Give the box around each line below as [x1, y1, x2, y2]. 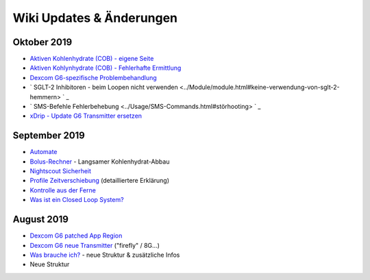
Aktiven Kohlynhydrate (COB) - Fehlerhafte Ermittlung [29, 64, 182, 72]
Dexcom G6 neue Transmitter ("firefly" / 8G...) [29, 241, 160, 249]
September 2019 [12, 130, 86, 142]
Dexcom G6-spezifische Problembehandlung [29, 73, 157, 81]
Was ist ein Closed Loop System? [29, 196, 124, 204]
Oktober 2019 [12, 36, 73, 48]
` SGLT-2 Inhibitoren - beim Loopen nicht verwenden [29, 83, 178, 92]
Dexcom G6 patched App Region [29, 231, 123, 240]
